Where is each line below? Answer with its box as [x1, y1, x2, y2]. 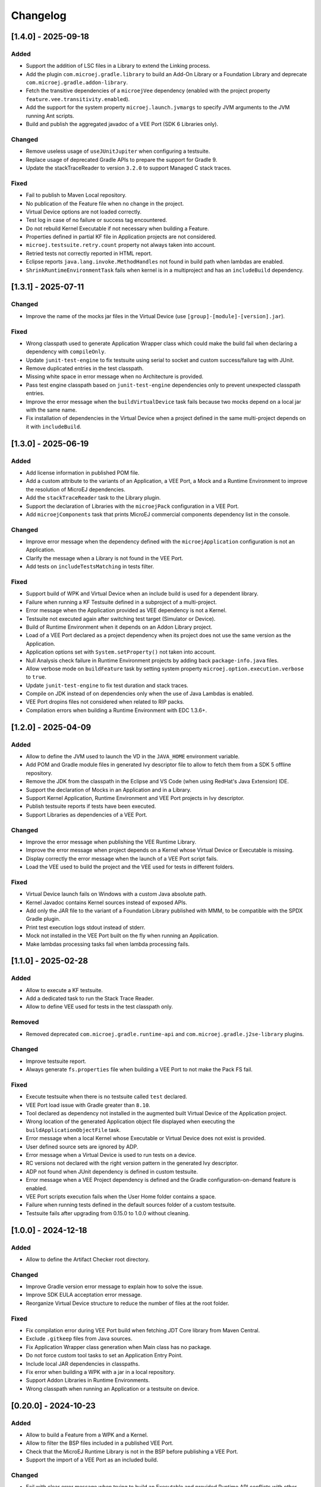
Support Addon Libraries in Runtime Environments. [26, 1377, 150, 1384]
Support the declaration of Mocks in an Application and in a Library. [26, 786, 191, 793]
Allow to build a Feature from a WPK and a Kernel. [26, 1431, 149, 1438]
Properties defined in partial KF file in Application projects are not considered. [26, 233, 217, 240]
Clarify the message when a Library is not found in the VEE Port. [26, 554, 184, 561]
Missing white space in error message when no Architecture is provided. [26, 373, 204, 380]
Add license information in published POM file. [26, 469, 140, 476]
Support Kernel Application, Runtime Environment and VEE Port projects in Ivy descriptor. [26, 794, 245, 801]
